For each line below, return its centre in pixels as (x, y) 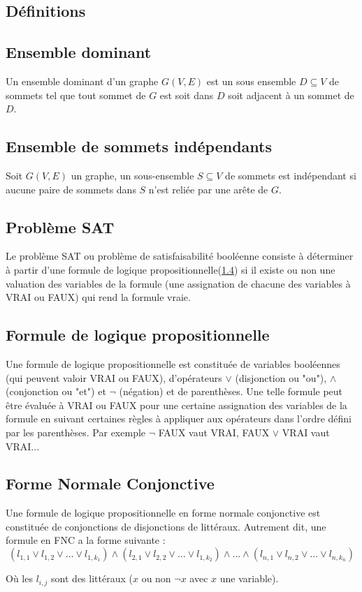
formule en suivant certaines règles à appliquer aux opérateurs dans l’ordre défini (179, 419)
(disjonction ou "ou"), (281, 377)
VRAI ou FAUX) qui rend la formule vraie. (98, 297)
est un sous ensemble (251, 81)
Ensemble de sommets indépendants (139, 146)
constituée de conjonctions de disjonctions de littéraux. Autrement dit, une (166, 526)
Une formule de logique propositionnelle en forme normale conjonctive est (163, 513)
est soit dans (187, 95)
